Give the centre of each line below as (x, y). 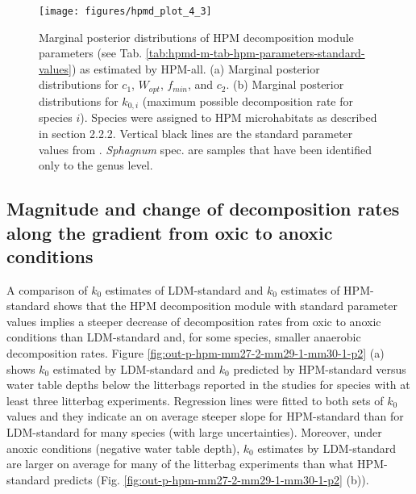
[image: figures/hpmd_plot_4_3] (125, 11)
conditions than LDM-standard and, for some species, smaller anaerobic (184, 337)
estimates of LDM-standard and (184, 289)
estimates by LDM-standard (327, 448)
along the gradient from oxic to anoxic (170, 232)
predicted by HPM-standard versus (320, 368)
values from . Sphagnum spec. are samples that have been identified (205, 149)
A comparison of (47, 289)
